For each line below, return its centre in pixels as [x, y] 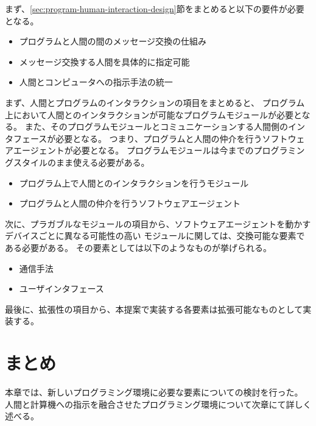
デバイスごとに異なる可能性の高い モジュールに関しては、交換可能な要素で [155, 236]
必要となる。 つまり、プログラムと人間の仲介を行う [159, 138]
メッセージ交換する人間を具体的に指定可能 [104, 61]
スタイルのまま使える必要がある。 [81, 162]
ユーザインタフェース [61, 289]
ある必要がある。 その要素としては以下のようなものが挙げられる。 [138, 247]
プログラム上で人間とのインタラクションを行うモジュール [134, 183]
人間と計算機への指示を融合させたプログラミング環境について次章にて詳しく [158, 404]
